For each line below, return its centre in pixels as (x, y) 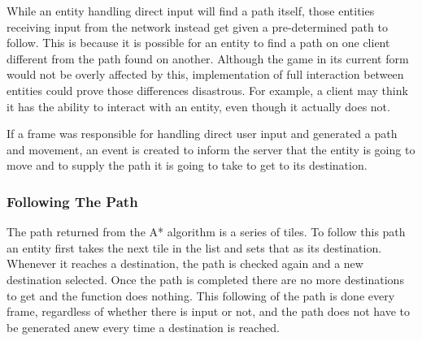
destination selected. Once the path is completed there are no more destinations (205, 279)
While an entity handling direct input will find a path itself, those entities (191, 11)
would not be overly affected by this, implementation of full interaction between (205, 74)
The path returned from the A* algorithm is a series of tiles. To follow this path (206, 232)
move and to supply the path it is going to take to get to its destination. (187, 165)
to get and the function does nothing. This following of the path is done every (201, 295)
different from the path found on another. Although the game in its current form (208, 58)
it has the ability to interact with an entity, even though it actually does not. (198, 106)
